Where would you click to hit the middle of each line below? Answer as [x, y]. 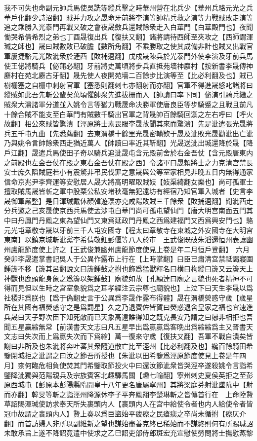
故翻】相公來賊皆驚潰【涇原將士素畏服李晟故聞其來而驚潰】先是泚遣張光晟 [125, 124]
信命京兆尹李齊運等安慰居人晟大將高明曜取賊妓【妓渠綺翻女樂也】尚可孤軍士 [128, 181]
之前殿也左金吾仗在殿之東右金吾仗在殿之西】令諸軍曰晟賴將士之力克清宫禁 [125, 162]
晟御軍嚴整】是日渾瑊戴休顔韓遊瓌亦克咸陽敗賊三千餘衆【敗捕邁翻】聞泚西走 [128, 201]
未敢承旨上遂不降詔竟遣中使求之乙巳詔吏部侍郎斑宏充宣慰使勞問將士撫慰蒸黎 [128, 433]
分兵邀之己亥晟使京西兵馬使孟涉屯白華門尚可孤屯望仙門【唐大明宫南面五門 [125, 210]
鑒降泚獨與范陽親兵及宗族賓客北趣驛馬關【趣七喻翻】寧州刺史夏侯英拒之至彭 [128, 375]
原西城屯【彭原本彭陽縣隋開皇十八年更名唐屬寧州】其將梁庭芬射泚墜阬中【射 [128, 385]
